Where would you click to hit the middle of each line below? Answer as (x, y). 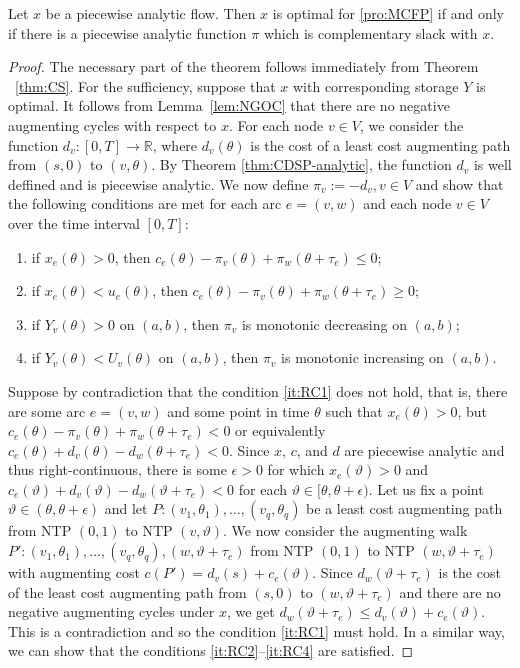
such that (354, 410)
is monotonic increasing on (362, 357)
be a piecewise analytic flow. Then (150, 13)
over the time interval (74, 222)
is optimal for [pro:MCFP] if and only (388, 13)
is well (492, 164)
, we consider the (411, 124)
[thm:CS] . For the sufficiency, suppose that (145, 85)
